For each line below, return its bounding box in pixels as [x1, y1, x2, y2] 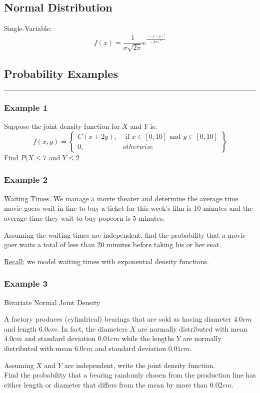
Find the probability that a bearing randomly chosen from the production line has [4, 370, 256, 380]
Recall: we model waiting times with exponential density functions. [4, 256, 209, 266]
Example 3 [4, 277, 48, 290]
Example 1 [4, 101, 48, 114]
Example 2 [4, 173, 48, 186]
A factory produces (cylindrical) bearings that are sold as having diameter [4, 314, 231, 324]
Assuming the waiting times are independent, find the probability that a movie [4, 229, 246, 240]
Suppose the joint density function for [4, 121, 120, 131]
